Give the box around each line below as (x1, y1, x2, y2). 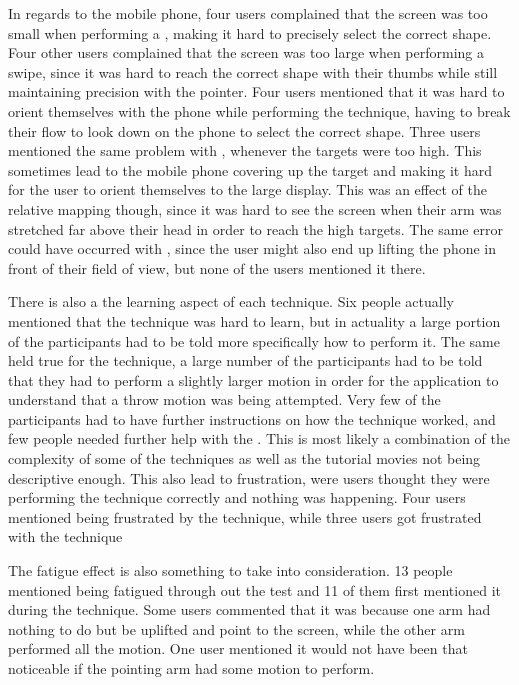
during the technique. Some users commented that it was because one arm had (8, 599, 491, 620)
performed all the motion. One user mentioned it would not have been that (8, 638, 468, 659)
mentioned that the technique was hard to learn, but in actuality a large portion (8, 310, 501, 331)
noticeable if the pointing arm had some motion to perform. (8, 658, 375, 678)
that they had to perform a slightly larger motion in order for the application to (8, 369, 499, 390)
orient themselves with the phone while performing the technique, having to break (8, 100, 511, 121)
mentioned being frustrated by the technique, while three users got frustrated (8, 506, 482, 527)
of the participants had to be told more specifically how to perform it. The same (8, 330, 500, 351)
